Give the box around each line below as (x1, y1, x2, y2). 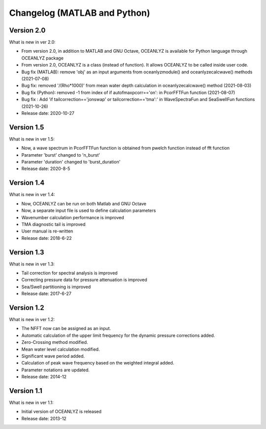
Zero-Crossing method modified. (21, 339, 88, 345)
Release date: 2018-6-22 (21, 235, 72, 241)
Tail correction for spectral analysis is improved (21, 270, 118, 276)
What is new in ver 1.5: (9, 136, 55, 142)
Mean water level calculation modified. (21, 346, 100, 352)
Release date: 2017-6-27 (21, 291, 71, 297)
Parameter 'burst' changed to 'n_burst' (21, 152, 100, 158)
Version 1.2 (9, 303, 44, 312)
